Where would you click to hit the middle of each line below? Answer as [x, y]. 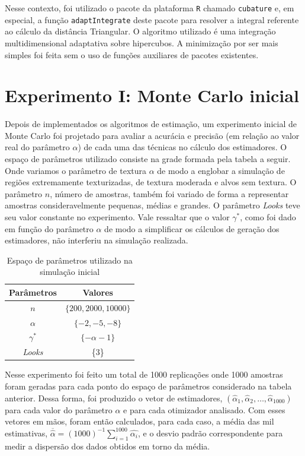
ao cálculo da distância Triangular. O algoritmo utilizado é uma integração [140, 31]
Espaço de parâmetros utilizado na [70, 260]
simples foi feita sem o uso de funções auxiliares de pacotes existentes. [132, 54]
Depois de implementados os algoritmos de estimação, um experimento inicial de [151, 124]
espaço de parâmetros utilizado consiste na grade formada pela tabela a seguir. [148, 159]
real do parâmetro [37, 147]
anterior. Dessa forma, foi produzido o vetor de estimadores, [114, 398]
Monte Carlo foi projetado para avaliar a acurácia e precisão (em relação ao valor [152, 135]
